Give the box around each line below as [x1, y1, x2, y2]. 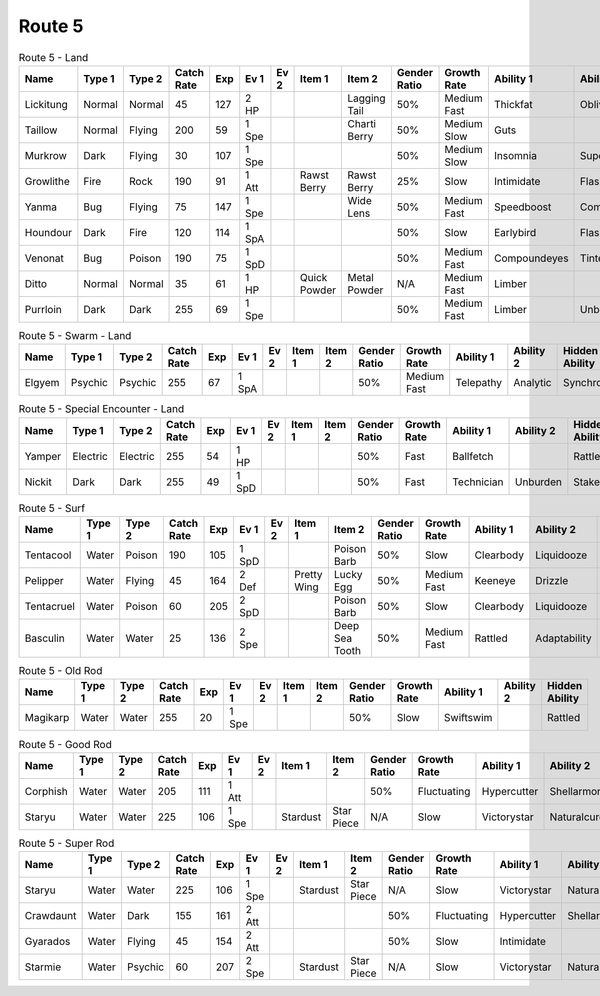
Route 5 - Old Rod [18, 664, 103, 678]
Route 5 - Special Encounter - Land [18, 402, 185, 416]
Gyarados [24, 935, 71, 949]
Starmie [24, 960, 62, 974]
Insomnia [493, 148, 537, 162]
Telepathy [455, 376, 503, 390]
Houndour [24, 225, 73, 239]
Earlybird [493, 225, 537, 239]
